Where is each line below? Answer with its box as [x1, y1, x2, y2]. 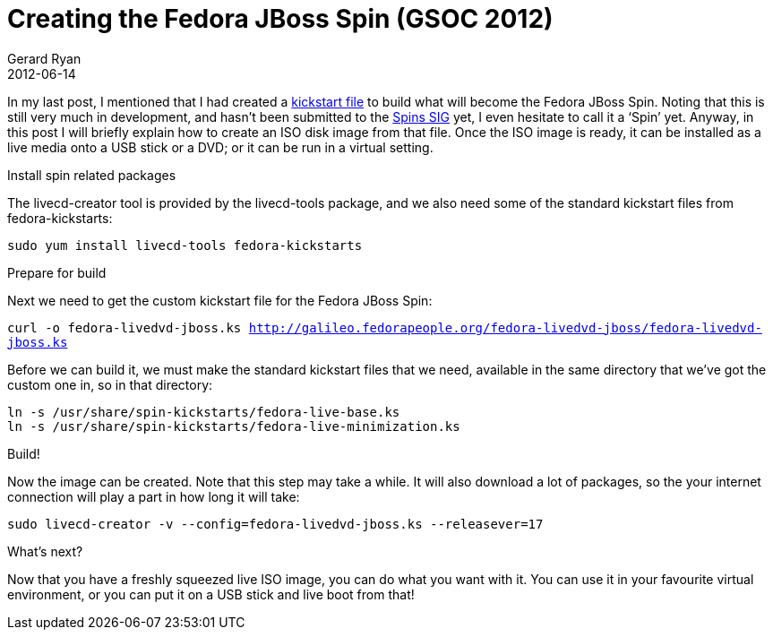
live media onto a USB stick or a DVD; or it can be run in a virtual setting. [7, 139, 434, 155]
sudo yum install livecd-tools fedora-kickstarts [7, 237, 363, 253]
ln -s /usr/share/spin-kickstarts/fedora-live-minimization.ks [7, 418, 460, 434]
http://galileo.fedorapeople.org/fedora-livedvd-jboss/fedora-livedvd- [248, 320, 762, 335]
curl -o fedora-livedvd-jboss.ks [7, 320, 242, 335]
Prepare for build [7, 264, 107, 280]
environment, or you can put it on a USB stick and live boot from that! [7, 586, 415, 602]
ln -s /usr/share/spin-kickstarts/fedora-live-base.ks [7, 404, 400, 419]
